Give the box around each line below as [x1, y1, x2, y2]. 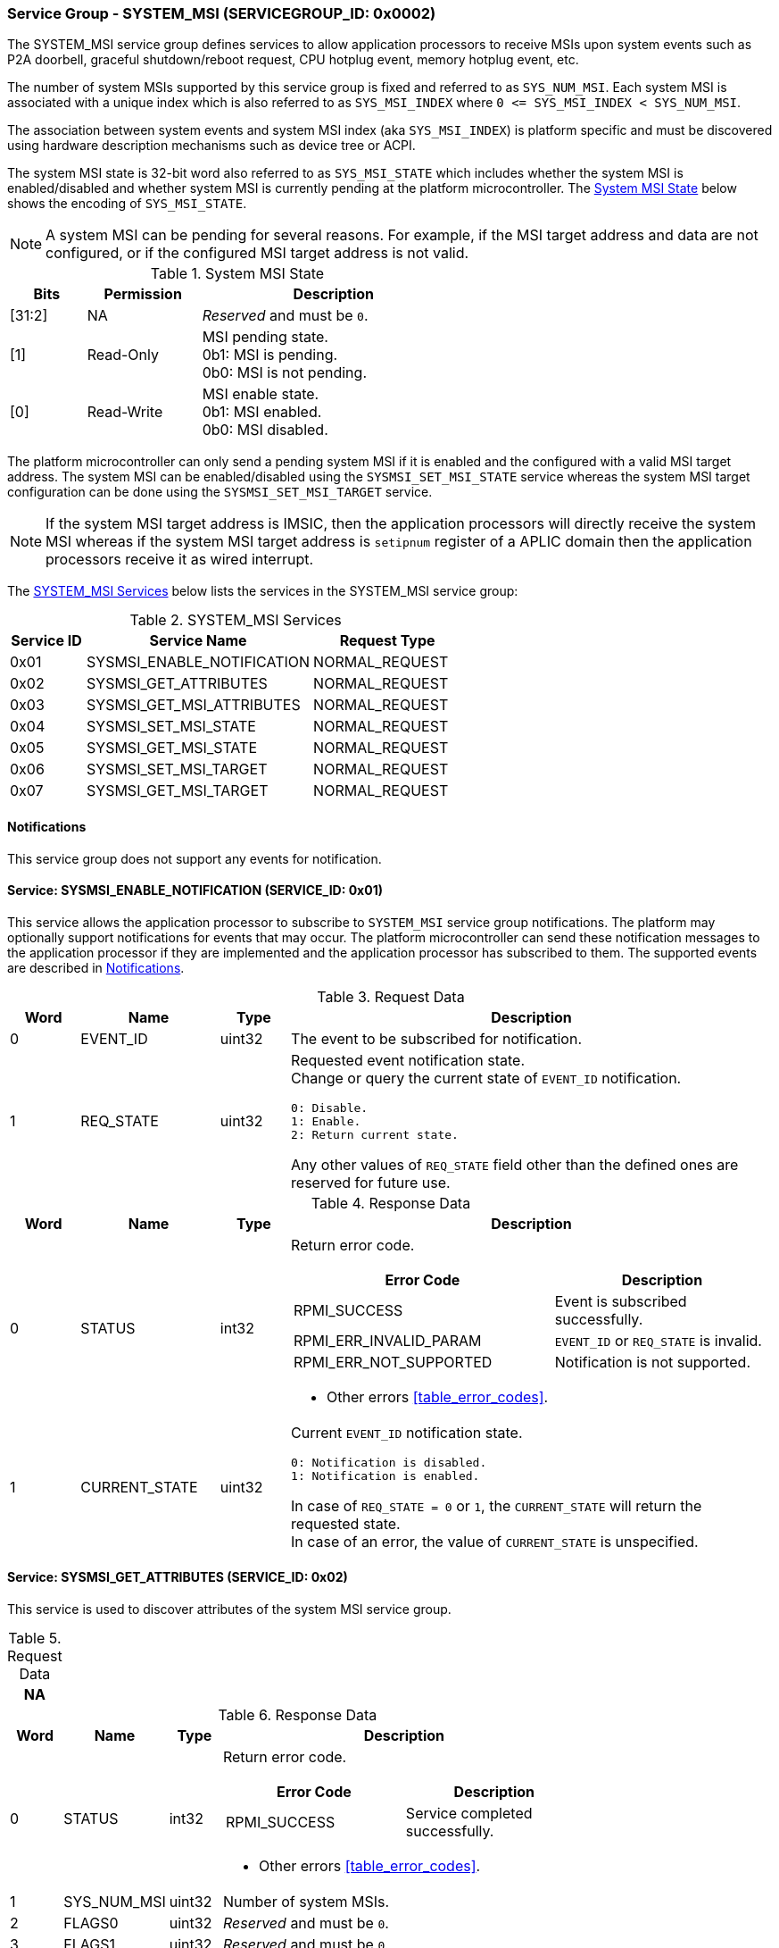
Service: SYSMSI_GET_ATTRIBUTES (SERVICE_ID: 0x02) [7, 1569, 348, 1585]
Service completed [405, 1804, 533, 1823]
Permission [104, 285, 182, 304]
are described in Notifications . [7, 959, 185, 975]
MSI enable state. [202, 385, 319, 404]
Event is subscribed [554, 1292, 687, 1310]
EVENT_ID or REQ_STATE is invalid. [554, 1331, 762, 1350]
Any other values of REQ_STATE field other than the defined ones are [291, 1155, 739, 1174]
